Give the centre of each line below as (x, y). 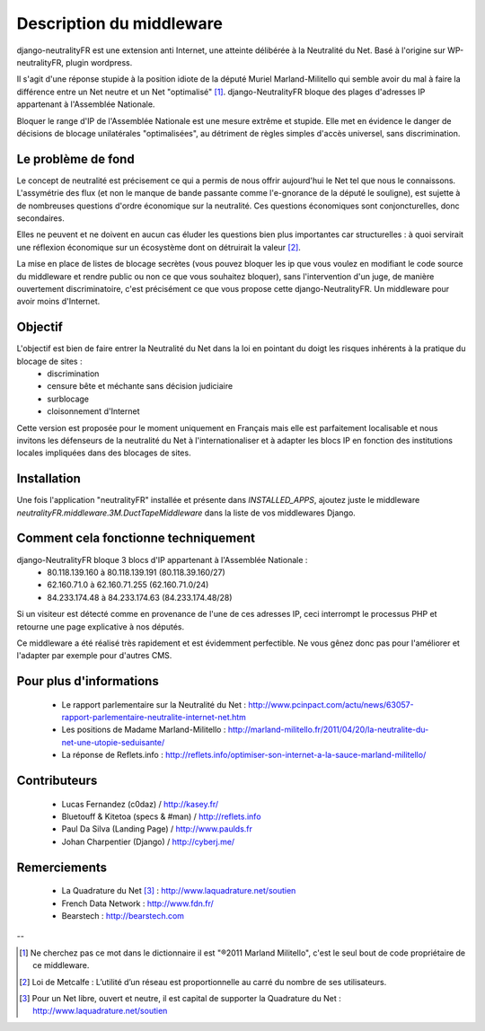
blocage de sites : (49, 361)
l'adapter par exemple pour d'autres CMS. (94, 656)
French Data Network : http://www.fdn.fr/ (138, 903)
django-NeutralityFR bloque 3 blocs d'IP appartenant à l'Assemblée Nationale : (162, 560)
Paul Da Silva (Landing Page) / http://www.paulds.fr (157, 829)
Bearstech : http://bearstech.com (123, 916)
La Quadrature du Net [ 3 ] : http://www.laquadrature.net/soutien (179, 891)
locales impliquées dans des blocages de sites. (104, 453)
